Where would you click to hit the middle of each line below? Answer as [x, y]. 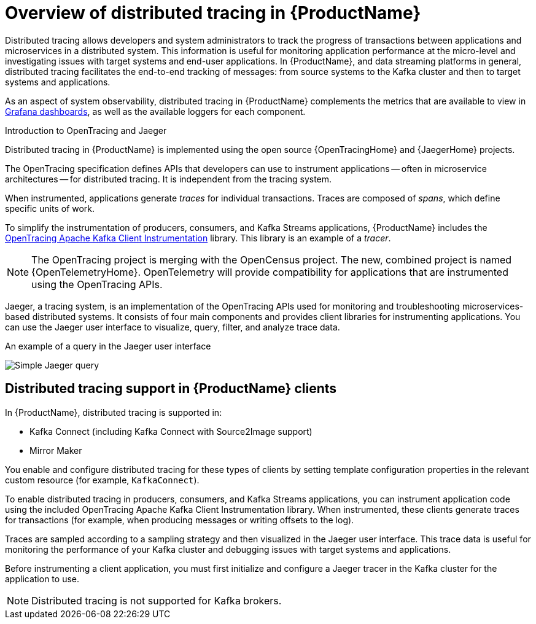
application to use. [42, 579]
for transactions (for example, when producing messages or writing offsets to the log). [180, 520]
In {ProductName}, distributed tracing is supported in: [114, 412]
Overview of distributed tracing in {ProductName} [213, 13]
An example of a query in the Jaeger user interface [108, 346]
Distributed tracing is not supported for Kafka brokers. [157, 600]
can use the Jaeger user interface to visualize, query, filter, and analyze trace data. [173, 327]
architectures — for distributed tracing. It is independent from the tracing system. [169, 179]
